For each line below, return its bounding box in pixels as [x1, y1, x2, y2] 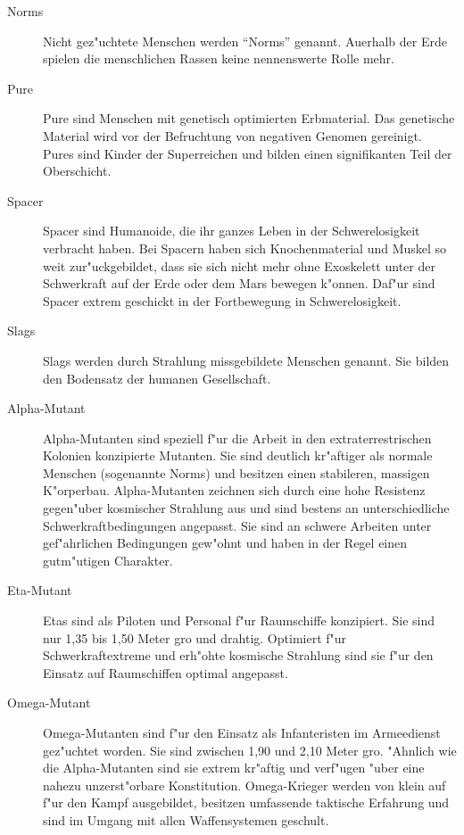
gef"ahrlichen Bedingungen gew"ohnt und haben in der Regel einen [43, 533, 408, 552]
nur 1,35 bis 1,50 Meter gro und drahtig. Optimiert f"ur [43, 628, 347, 647]
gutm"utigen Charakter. [43, 550, 173, 569]
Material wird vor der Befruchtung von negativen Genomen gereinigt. [43, 126, 422, 145]
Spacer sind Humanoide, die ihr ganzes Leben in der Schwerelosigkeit [43, 221, 420, 240]
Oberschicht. [43, 161, 112, 180]
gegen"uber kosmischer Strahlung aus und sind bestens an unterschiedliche [43, 499, 450, 517]
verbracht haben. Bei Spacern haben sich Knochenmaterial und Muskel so [43, 238, 447, 257]
